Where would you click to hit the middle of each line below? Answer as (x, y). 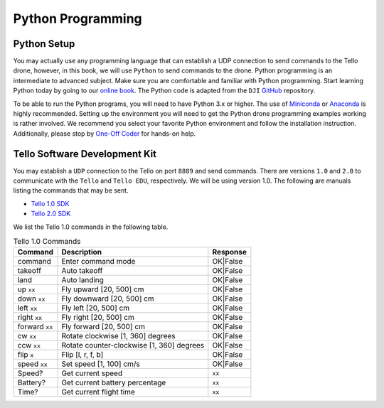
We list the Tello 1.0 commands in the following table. (91, 227)
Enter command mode (98, 262)
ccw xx (29, 345)
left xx (27, 308)
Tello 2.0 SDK (51, 214)
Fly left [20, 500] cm (96, 308)
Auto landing (83, 280)
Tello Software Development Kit (85, 154)
